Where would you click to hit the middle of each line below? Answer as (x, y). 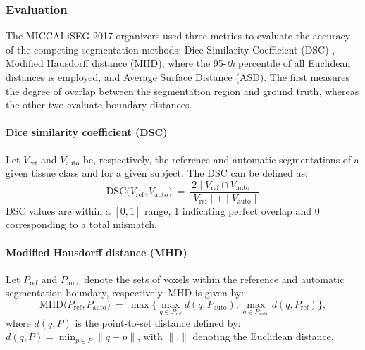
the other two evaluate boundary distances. (99, 105)
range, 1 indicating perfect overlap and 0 (232, 210)
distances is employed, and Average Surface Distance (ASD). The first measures (178, 77)
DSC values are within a (58, 210)
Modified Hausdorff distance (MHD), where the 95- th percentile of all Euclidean (178, 63)
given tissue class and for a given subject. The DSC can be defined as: (157, 173)
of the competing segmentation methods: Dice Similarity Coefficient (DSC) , (171, 49)
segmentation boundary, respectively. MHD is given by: (125, 293)
